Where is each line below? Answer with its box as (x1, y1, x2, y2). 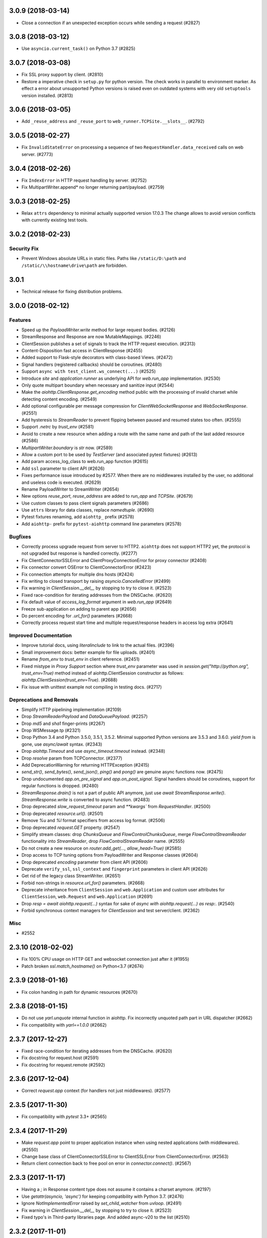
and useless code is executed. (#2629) (21, 479, 101, 485)
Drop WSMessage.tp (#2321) (21, 727, 81, 733)
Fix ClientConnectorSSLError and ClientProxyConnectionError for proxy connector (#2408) (21, 557, 207, 563)
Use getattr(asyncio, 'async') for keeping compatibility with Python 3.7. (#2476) (21, 1193, 184, 1199)
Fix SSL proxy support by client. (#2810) (21, 72, 104, 78)
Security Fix (9, 245, 39, 252)
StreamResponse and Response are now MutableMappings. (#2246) (21, 334, 162, 340)
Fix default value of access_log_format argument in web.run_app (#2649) (21, 599, 172, 605)
